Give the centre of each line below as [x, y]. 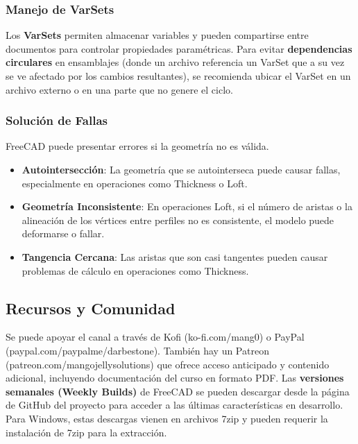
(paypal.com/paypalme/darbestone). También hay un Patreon [137, 350]
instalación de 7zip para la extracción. [86, 432]
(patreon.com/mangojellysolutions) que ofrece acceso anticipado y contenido [168, 364]
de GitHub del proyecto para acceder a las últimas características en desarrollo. [174, 405]
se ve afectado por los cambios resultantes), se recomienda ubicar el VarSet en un [178, 76]
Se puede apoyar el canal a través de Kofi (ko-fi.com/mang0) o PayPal [155, 337]
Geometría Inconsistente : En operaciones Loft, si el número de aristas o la [187, 206]
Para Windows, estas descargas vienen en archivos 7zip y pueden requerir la [167, 418]
